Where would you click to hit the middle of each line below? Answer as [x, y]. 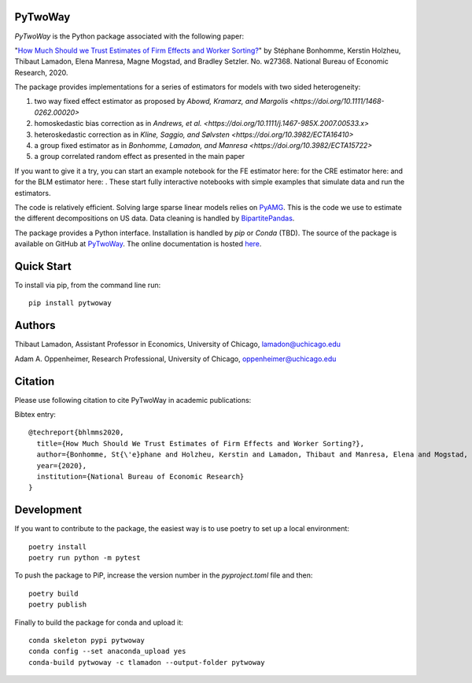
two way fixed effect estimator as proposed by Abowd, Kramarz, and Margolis [161, 102]
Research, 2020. [41, 72]
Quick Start [43, 266]
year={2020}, [62, 465]
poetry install [58, 546]
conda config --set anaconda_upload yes [107, 652]
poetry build [53, 593]
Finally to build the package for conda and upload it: [99, 622]
